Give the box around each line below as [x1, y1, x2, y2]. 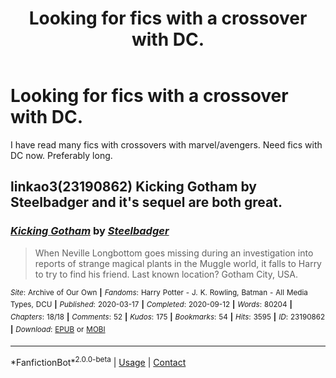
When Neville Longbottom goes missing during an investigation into [34, 247, 314, 259]
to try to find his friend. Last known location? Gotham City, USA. [34, 268, 299, 280]
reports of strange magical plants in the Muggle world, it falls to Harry [34, 257, 322, 269]
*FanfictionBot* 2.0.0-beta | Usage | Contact [10, 355, 187, 368]
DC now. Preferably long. [10, 149, 113, 161]
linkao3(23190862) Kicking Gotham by [10, 178, 258, 196]
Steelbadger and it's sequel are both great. [10, 194, 283, 211]
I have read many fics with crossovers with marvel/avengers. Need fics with [10, 138, 323, 151]
